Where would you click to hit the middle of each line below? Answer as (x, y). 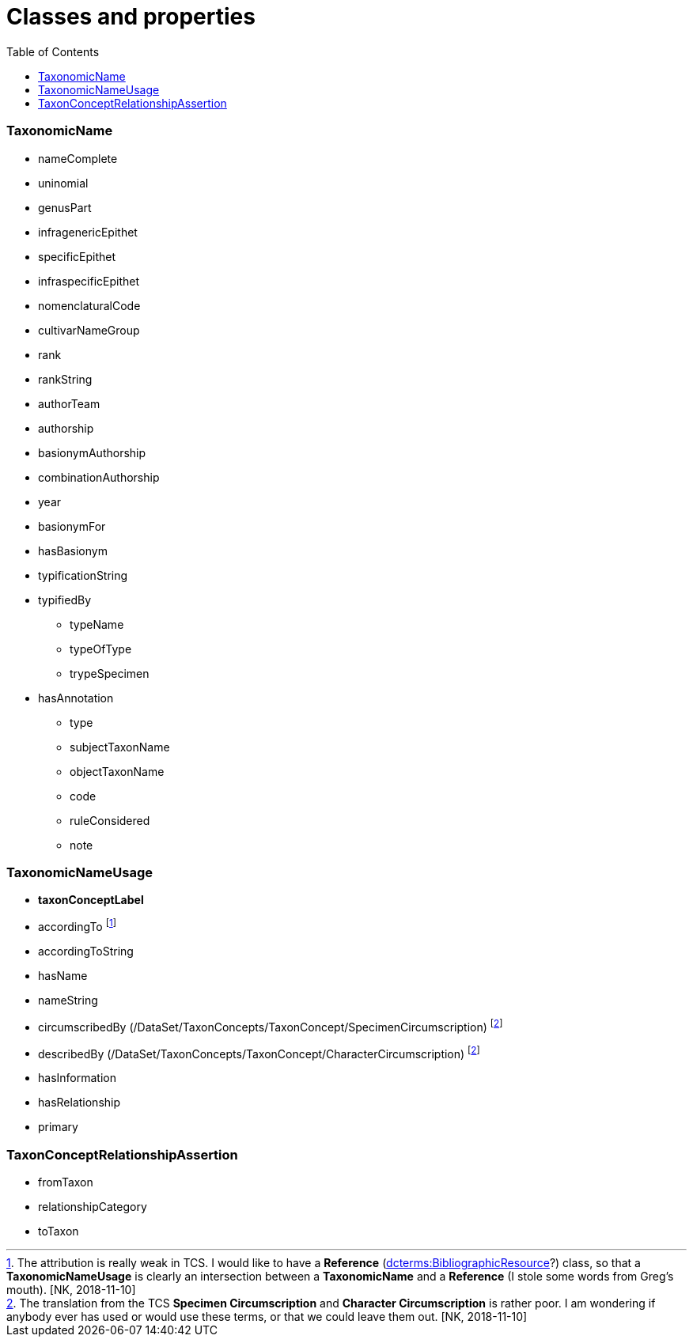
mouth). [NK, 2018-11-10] (71, 1289)
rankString (65, 379)
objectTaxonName (117, 771)
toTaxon (59, 1231)
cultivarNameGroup (89, 330)
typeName (97, 624)
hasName (63, 975)
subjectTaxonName (120, 747)
